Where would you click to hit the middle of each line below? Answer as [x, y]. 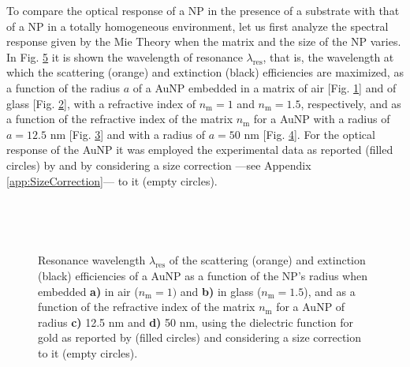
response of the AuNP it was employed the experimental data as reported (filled [200, 150]
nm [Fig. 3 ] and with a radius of [127, 134]
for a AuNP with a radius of [322, 119]
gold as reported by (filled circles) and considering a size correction [200, 337]
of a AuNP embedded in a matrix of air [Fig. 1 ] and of [265, 87]
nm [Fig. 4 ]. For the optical [309, 134]
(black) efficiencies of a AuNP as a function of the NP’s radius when [203, 275]
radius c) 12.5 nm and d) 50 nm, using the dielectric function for [196, 322]
